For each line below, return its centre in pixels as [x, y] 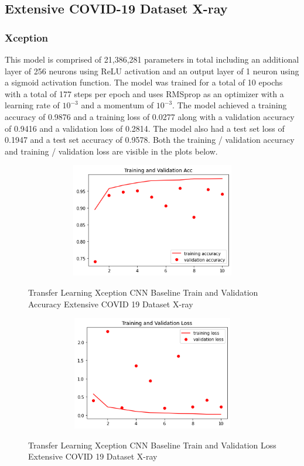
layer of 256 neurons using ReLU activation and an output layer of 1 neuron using [152, 71]
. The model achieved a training [230, 105]
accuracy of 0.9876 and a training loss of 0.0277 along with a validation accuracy [150, 116]
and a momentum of [117, 105]
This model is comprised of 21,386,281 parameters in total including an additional [152, 59]
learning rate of [32, 105]
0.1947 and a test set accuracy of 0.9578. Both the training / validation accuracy [150, 140]
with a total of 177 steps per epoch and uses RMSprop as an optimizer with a [144, 93]
